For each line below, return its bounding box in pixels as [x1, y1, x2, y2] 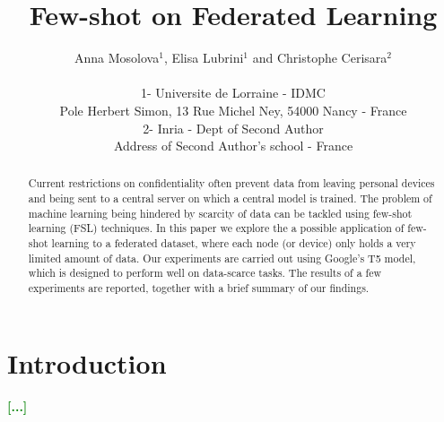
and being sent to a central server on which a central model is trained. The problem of [28, 191, 432, 206]
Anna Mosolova [74, 48, 160, 67]
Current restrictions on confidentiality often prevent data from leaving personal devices [28, 176, 435, 191]
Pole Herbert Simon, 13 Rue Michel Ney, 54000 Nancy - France [59, 100, 407, 119]
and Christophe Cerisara [252, 48, 387, 67]
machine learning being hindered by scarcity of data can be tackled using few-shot [28, 205, 413, 220]
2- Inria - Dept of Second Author [143, 118, 324, 137]
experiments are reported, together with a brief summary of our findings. [28, 280, 370, 296]
